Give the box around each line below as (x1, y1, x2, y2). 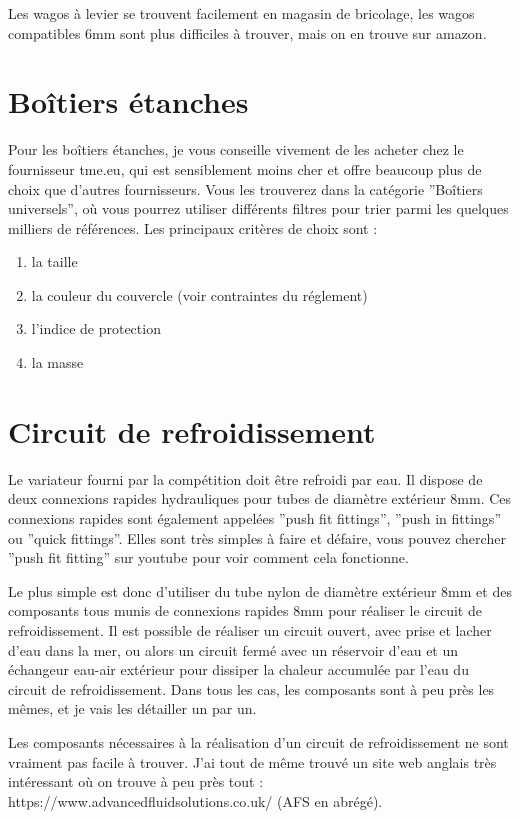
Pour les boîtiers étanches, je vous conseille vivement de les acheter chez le (8, 139, 464, 160)
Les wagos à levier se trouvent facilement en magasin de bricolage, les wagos (8, 3, 475, 23)
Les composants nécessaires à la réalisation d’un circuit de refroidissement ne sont (8, 731, 509, 752)
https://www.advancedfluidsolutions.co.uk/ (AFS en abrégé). (8, 790, 383, 811)
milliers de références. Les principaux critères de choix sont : (8, 217, 378, 238)
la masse (31, 352, 84, 373)
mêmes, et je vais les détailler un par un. (8, 698, 257, 719)
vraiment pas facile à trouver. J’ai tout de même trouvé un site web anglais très (8, 751, 497, 772)
